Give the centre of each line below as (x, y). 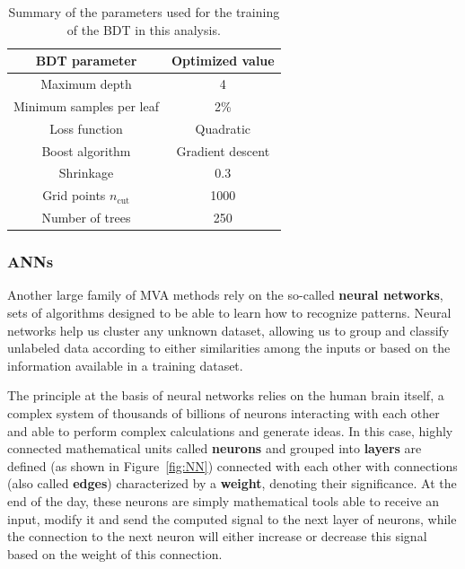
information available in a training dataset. (125, 365)
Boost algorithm (86, 150)
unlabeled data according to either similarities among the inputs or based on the (229, 348)
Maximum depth (86, 84)
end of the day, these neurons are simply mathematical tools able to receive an (224, 500)
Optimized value (223, 61)
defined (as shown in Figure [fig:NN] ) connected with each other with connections (232, 465)
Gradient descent (223, 150)
